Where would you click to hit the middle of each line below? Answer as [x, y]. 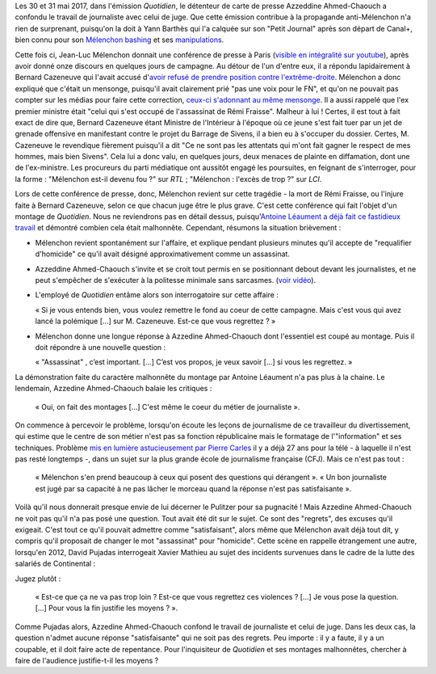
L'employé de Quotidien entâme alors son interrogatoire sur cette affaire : [157, 295]
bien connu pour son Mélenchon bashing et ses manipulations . [119, 40]
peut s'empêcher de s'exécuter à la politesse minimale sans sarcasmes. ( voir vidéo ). [176, 280]
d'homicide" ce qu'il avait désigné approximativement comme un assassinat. [163, 254]
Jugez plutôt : [38, 579]
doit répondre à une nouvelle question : [101, 347]
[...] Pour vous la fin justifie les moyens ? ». [107, 608]
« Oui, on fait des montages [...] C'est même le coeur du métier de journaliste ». [168, 407]
